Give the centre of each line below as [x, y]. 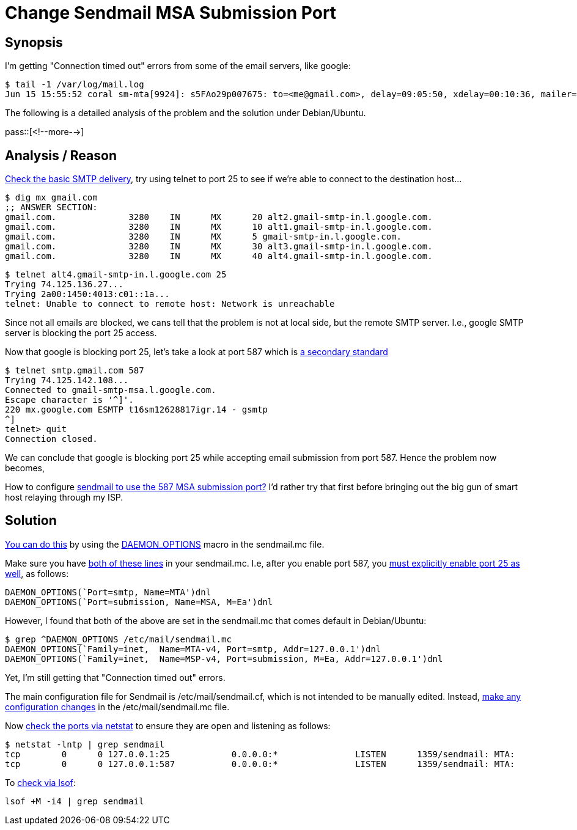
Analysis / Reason [61, 155]
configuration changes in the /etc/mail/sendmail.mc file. [117, 707]
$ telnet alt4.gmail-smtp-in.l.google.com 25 [116, 275]
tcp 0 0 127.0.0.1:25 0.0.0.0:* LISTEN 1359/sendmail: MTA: [260, 754]
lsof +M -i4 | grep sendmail [75, 801]
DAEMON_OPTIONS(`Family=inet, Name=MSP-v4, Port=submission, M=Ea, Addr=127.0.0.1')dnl [224, 659]
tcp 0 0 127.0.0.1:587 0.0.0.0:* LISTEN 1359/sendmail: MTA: [260, 764]
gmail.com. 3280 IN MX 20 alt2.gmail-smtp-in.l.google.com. [219, 217]
